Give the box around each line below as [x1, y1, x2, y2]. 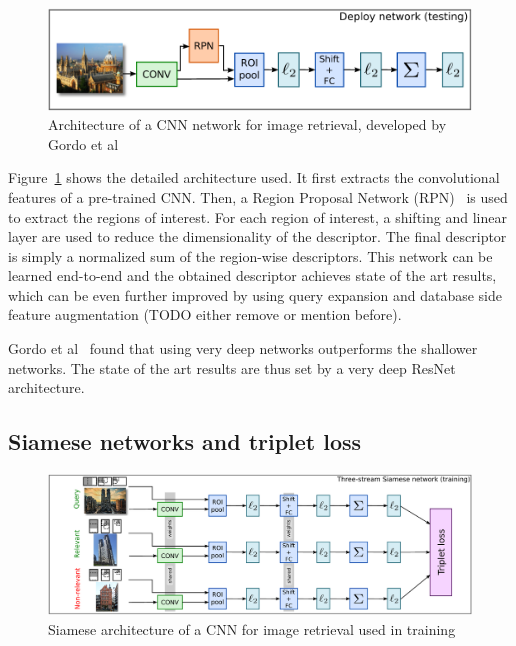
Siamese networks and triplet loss [8, 426, 362, 457]
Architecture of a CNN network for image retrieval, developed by [48, 114, 447, 135]
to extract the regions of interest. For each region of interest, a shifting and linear [8, 206, 507, 227]
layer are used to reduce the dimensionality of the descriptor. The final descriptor [8, 226, 507, 247]
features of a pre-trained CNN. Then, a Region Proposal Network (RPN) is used [8, 186, 508, 207]
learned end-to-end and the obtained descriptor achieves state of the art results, [8, 265, 497, 286]
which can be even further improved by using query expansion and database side [8, 284, 502, 305]
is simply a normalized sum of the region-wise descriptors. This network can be [8, 245, 493, 266]
